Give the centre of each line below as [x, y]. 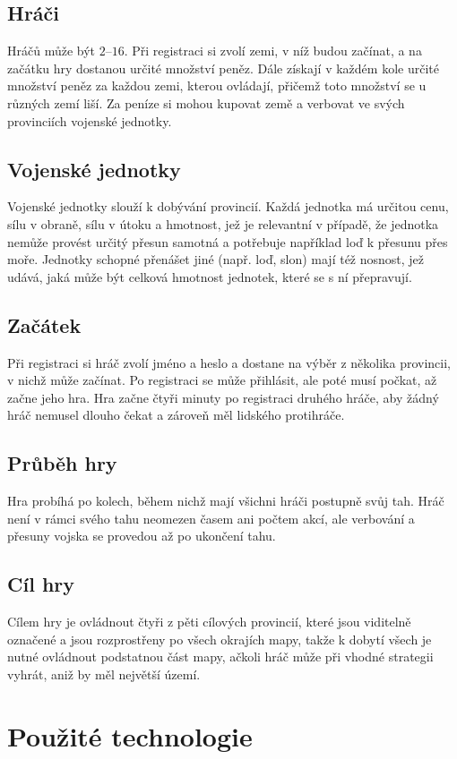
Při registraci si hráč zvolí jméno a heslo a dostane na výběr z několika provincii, [229, 362]
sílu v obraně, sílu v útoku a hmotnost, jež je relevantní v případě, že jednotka [223, 223]
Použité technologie [130, 735]
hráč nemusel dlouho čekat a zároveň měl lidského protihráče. [176, 415]
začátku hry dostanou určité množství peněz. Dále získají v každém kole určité [223, 68]
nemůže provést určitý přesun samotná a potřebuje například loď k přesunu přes [228, 241]
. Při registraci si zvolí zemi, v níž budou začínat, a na [273, 51]
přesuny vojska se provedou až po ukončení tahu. [142, 536]
